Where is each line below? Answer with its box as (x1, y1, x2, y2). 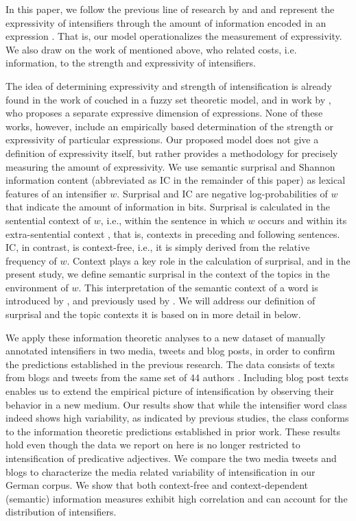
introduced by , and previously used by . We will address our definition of (5, 293, 316, 308)
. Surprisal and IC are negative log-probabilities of (117, 186, 328, 200)
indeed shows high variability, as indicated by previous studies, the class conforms (5, 411, 349, 425)
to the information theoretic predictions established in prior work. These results (5, 424, 341, 438)
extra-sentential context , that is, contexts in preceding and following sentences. (5, 226, 340, 241)
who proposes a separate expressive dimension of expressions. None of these (5, 106, 323, 120)
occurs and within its (258, 213, 347, 227)
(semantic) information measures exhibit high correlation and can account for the (5, 491, 348, 505)
